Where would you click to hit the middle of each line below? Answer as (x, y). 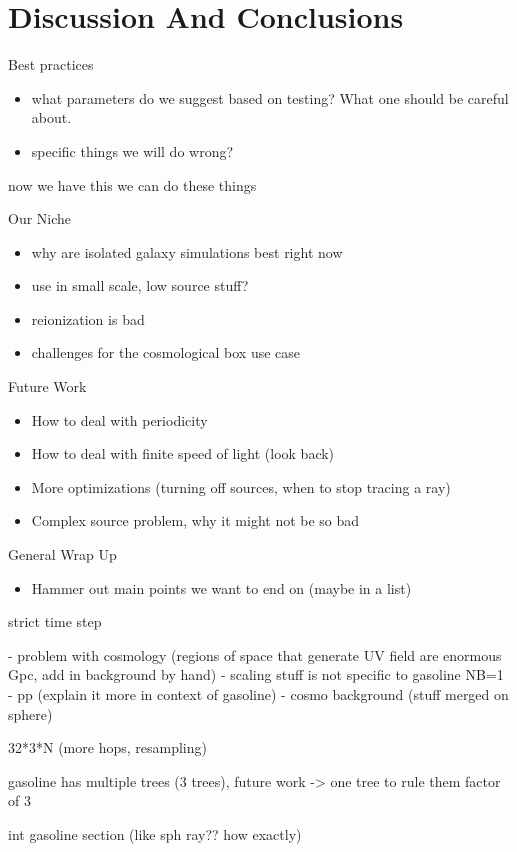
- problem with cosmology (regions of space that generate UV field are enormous (255, 654)
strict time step (55, 621)
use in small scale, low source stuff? (140, 285)
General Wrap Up (62, 554)
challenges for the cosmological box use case (166, 352)
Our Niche (40, 218)
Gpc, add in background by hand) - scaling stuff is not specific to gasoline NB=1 (256, 674)
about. (51, 117)
